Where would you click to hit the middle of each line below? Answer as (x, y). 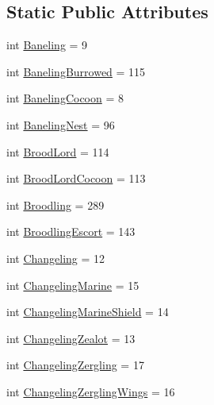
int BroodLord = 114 (58, 151)
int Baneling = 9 (47, 45)
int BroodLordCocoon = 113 (76, 178)
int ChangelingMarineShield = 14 (88, 312)
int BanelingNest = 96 (61, 124)
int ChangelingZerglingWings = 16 (91, 391)
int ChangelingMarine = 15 (73, 285)
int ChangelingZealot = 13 (71, 338)
